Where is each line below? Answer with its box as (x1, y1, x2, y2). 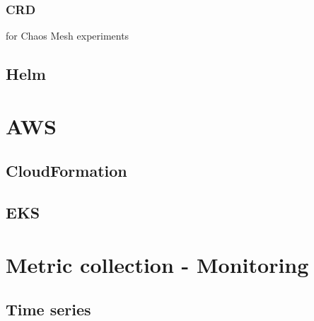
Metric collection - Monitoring (6, 250, 309, 279)
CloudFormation (6, 160, 127, 182)
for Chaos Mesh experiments (6, 28, 129, 43)
